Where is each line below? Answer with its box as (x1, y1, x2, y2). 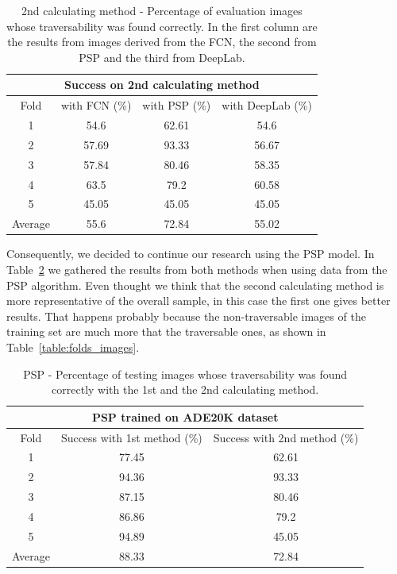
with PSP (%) (142, 97, 211, 114)
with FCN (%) (60, 97, 132, 114)
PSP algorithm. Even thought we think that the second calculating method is (6, 276, 384, 293)
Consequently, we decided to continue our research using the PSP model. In (6, 245, 375, 262)
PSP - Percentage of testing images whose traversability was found (23, 365, 348, 382)
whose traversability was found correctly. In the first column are (6, 17, 318, 34)
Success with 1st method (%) (60, 429, 202, 445)
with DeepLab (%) (222, 97, 312, 114)
